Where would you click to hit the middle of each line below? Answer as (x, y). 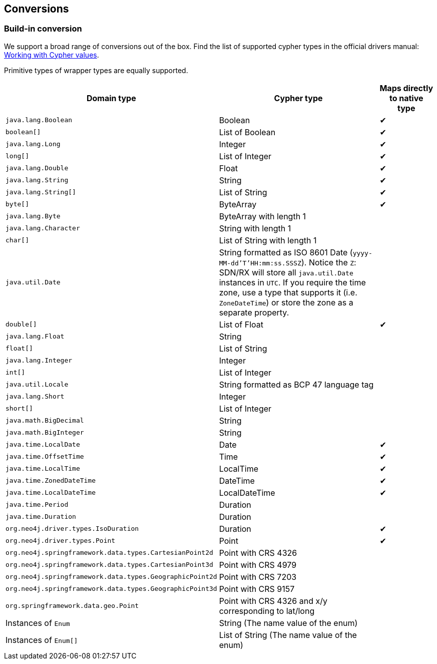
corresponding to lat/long (267, 611)
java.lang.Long (33, 144)
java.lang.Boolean (39, 120)
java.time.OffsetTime (45, 457)
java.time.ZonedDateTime (51, 481)
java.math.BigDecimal (45, 421)
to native (406, 98)
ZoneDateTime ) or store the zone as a (286, 302)
